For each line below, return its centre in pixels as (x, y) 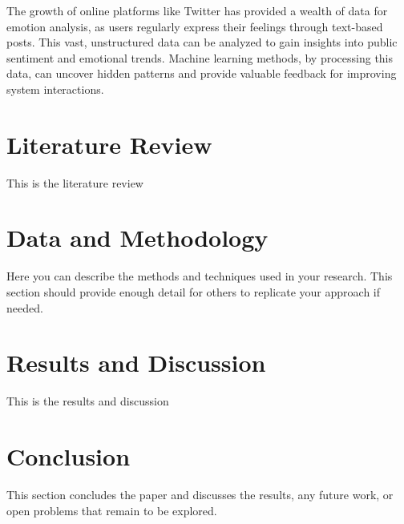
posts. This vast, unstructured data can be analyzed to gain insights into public (202, 42)
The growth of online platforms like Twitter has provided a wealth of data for (197, 10)
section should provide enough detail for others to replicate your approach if (194, 292)
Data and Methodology (137, 238)
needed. (25, 307)
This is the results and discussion (88, 401)
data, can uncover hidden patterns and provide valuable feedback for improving (202, 73)
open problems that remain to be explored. (112, 510)
